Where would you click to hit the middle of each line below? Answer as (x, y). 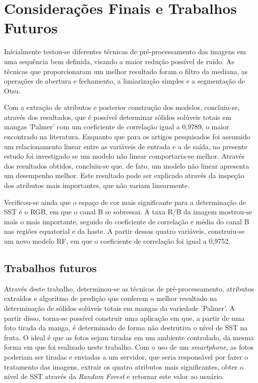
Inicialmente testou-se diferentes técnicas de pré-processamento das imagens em (125, 51)
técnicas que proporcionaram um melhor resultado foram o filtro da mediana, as (126, 71)
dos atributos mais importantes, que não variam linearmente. (97, 185)
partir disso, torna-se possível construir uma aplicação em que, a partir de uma (124, 318)
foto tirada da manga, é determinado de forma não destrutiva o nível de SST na (126, 328)
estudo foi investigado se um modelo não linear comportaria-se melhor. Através (124, 156)
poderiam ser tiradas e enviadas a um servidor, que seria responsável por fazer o (126, 356)
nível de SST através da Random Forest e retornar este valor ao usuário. (114, 376)
